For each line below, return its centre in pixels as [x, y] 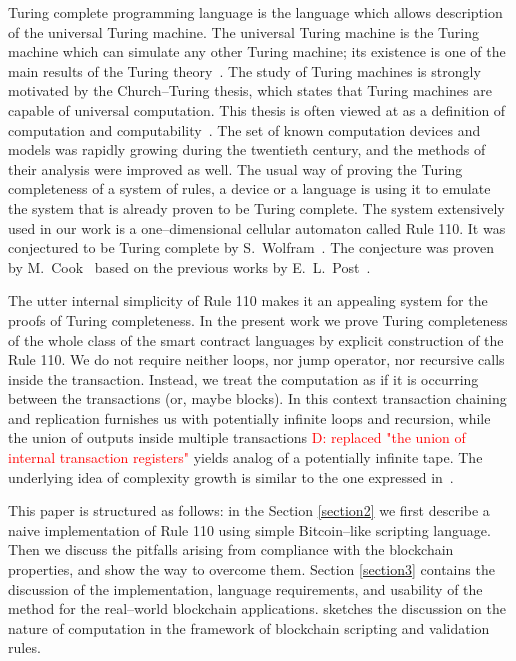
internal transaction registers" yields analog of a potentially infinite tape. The [245, 457]
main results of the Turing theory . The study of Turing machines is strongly [244, 70]
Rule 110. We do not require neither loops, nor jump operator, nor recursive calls [256, 359]
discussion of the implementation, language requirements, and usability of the [245, 588]
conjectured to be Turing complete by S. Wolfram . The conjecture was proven [251, 247]
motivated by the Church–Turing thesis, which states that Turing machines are [250, 90]
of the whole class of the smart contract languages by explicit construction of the [256, 339]
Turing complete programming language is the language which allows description [255, 12]
